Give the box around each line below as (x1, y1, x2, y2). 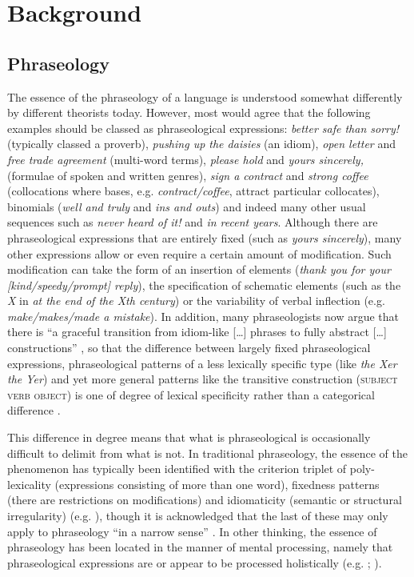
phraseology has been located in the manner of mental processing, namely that (7, 539, 393, 555)
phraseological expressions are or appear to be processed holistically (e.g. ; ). (7, 554, 382, 571)
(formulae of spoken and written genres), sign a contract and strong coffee (7, 166, 368, 183)
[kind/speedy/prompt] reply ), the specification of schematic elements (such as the (7, 276, 401, 293)
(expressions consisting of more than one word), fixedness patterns (54, 475, 380, 492)
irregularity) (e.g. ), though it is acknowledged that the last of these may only (7, 507, 388, 524)
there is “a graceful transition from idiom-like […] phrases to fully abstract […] (7, 323, 387, 340)
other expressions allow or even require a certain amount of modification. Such (7, 245, 392, 262)
